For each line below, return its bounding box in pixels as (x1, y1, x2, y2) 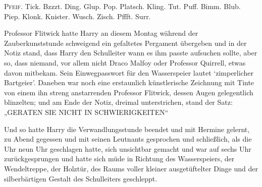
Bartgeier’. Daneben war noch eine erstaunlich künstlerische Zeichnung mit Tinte (4, 77, 254, 88)
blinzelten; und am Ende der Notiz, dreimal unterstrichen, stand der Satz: (4, 97, 233, 107)
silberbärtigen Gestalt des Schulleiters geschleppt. (4, 173, 158, 183)
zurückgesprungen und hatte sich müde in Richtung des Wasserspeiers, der (4, 153, 235, 164)
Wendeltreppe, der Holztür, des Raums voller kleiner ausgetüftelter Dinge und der (4, 163, 258, 173)
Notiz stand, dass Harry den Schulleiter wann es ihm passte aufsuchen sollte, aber (4, 47, 257, 58)
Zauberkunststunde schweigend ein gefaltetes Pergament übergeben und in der (4, 37, 247, 48)
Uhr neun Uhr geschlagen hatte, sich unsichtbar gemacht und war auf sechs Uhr (4, 143, 251, 154)
